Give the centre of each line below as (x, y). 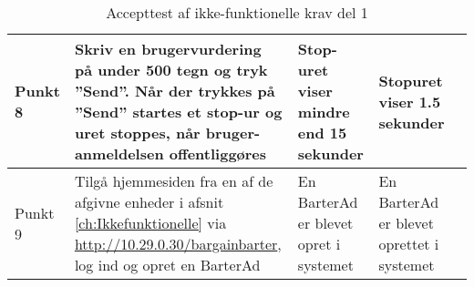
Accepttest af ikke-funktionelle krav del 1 (237, 12)
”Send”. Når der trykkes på (175, 91)
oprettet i (409, 244)
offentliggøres (218, 154)
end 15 (322, 133)
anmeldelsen (119, 154)
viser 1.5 (410, 101)
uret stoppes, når (137, 133)
